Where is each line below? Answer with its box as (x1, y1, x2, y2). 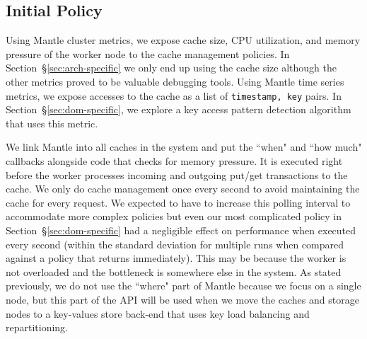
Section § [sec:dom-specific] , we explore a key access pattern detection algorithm (6, 102, 351, 117)
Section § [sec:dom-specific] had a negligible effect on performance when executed (6, 222, 356, 237)
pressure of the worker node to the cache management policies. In (6, 46, 290, 61)
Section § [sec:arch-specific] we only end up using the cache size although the (6, 60, 337, 75)
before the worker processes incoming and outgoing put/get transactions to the (6, 167, 348, 182)
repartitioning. (6, 320, 69, 335)
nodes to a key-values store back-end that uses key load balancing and (6, 306, 310, 321)
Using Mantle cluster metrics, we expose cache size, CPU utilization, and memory (6, 33, 361, 47)
